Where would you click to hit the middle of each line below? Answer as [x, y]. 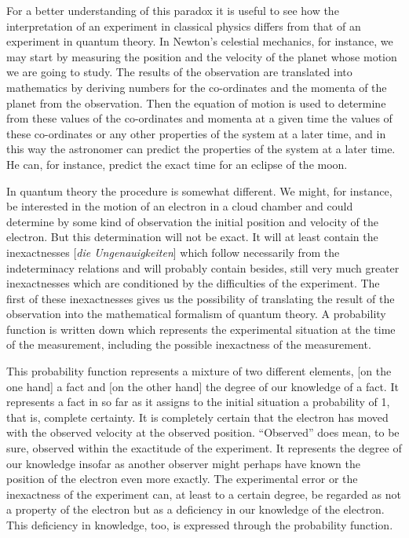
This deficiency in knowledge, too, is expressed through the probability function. [200, 525]
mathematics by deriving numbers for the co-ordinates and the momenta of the [197, 87]
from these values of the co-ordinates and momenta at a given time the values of [199, 118]
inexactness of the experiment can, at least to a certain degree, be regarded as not [204, 494]
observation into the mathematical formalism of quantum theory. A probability [196, 314]
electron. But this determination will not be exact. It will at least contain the [192, 237]
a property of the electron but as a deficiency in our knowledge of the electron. [195, 509]
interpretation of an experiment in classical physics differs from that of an [184, 26]
